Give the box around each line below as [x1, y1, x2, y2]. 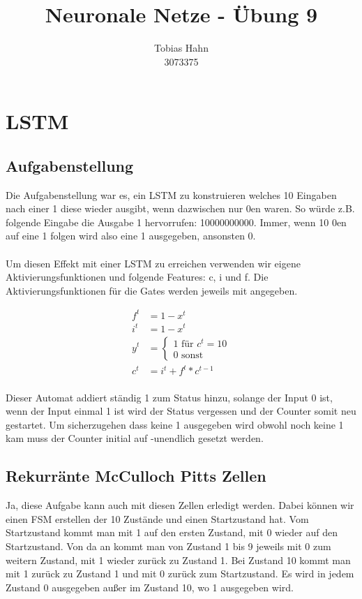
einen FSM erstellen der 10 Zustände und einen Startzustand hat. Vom [6, 511, 309, 526]
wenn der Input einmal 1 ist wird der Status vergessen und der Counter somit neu [6, 404, 356, 418]
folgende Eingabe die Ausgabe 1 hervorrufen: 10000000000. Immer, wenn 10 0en [6, 214, 347, 229]
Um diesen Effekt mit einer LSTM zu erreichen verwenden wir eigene [6, 256, 301, 270]
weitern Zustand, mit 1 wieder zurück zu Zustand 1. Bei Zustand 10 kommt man [6, 552, 351, 567]
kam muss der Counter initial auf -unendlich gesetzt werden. [6, 431, 264, 445]
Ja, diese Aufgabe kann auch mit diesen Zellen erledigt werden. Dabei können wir [6, 498, 354, 512]
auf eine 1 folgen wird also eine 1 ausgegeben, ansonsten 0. [6, 228, 256, 243]
